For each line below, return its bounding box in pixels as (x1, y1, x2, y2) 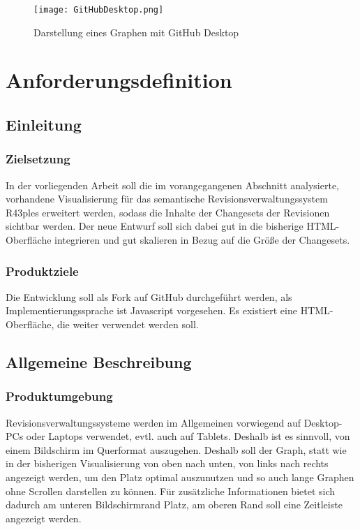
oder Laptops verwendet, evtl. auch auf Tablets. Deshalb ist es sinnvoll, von (26, 429, 350, 443)
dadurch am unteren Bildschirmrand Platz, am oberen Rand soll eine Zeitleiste (6, 497, 343, 512)
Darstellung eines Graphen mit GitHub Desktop (33, 24, 239, 39)
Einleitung (6, 114, 82, 135)
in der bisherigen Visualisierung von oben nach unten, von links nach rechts (6, 456, 329, 471)
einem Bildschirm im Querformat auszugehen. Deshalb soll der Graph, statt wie (6, 442, 347, 457)
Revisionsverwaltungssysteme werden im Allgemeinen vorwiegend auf (6, 415, 301, 429)
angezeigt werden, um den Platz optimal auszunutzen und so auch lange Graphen (6, 469, 354, 484)
